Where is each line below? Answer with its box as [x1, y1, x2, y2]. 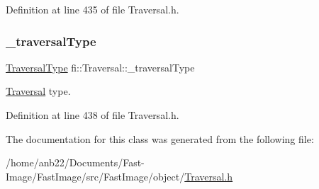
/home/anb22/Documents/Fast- [6, 155, 145, 170]
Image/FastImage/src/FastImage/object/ [6, 168, 185, 183]
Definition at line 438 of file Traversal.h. [6, 108, 179, 122]
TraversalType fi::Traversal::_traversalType [6, 59, 195, 74]
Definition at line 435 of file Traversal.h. [6, 2, 179, 16]
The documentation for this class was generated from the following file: [6, 131, 314, 146]
